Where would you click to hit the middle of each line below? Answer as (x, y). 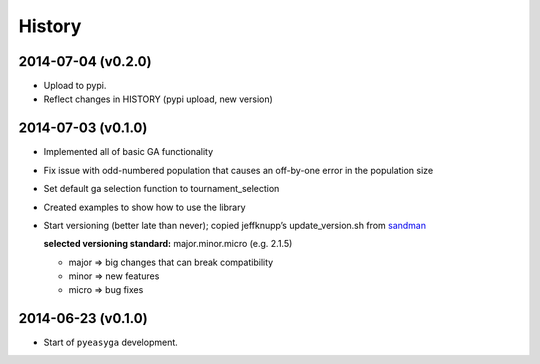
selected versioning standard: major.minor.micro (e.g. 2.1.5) (168, 244)
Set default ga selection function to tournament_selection (161, 189)
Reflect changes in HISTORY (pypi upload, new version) (158, 99)
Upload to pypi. (75, 86)
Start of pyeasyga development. (111, 342)
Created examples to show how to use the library (144, 207)
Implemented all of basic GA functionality (128, 152)
